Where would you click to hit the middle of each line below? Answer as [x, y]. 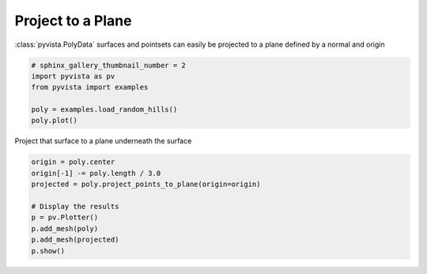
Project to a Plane [73, 21]
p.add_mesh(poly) [65, 228]
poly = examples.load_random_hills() [104, 110]
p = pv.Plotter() [65, 217]
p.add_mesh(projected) [75, 240]
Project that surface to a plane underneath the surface [103, 141]
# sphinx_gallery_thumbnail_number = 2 [108, 65]
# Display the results [75, 207]
